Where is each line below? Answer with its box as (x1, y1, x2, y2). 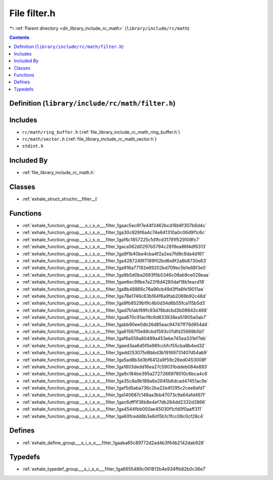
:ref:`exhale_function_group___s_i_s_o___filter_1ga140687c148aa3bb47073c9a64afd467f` (22, 392, 207, 398)
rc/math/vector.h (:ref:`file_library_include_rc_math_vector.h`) (22, 136, 157, 142)
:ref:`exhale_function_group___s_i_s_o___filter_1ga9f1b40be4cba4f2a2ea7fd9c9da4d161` (22, 250, 205, 257)
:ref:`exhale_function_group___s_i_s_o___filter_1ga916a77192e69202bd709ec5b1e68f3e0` (22, 265, 207, 271)
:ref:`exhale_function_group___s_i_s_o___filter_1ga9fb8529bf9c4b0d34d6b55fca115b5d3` (22, 300, 207, 306)
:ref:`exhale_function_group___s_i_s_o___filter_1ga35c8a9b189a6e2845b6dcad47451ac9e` (22, 378, 209, 384)
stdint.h (22, 143, 44, 149)
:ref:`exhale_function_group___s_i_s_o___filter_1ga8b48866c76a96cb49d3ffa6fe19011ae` (22, 286, 205, 292)
